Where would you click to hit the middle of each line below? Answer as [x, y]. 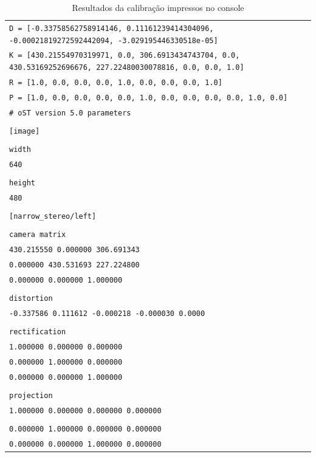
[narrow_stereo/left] [53, 217]
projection [31, 396]
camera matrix [38, 235]
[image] [25, 131]
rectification [38, 332]
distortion [31, 299]
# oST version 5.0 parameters [70, 113]
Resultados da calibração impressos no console [158, 7]
